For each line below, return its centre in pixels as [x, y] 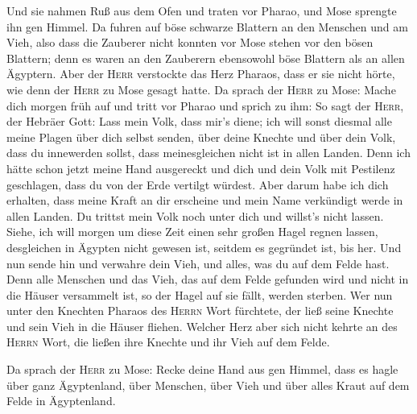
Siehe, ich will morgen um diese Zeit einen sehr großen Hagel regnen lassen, [192, 232]
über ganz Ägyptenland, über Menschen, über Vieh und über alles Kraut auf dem [208, 385]
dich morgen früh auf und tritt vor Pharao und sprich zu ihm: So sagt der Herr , [205, 105]
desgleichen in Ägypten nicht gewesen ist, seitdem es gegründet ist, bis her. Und [204, 247]
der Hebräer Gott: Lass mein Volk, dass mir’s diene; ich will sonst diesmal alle [199, 121]
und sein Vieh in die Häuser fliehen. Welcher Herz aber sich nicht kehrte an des [202, 326]
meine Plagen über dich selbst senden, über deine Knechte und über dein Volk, [201, 137]
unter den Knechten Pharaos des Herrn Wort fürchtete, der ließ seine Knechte [200, 310]
